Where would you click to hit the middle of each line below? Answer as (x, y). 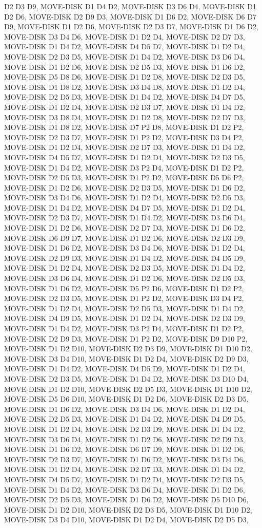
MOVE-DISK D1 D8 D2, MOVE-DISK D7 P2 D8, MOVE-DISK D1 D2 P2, (124, 127)
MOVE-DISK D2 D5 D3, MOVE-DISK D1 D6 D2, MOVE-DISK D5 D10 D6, (126, 499)
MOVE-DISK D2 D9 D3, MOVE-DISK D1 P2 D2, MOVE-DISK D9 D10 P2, (126, 338)
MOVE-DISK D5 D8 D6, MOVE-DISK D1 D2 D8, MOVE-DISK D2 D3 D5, (125, 77)
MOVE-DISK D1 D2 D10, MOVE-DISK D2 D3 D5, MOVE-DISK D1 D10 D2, (128, 509)
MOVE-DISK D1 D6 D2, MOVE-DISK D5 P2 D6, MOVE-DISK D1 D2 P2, (124, 288)
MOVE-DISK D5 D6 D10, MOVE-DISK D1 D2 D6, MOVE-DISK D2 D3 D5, (126, 399)
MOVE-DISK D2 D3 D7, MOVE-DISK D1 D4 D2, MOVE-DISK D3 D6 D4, (125, 218)
